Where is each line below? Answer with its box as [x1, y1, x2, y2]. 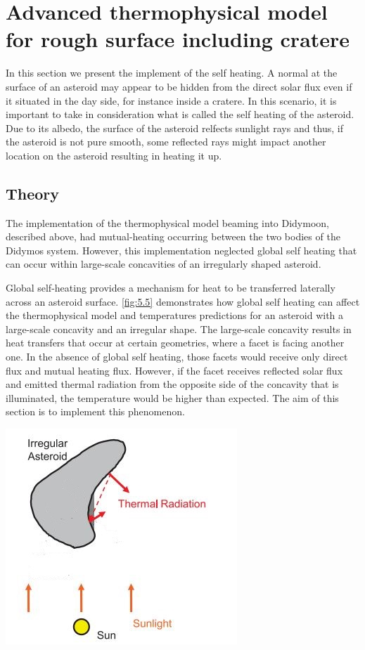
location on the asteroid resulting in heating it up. [6, 148, 222, 162]
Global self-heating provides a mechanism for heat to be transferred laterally [6, 280, 335, 295]
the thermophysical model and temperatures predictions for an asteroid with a [6, 308, 344, 323]
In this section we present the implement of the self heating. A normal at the [6, 65, 338, 80]
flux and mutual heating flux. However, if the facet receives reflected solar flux [6, 363, 343, 377]
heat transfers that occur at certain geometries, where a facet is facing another [6, 335, 345, 350]
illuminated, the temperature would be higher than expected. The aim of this [6, 390, 339, 405]
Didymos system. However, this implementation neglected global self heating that [6, 242, 357, 257]
